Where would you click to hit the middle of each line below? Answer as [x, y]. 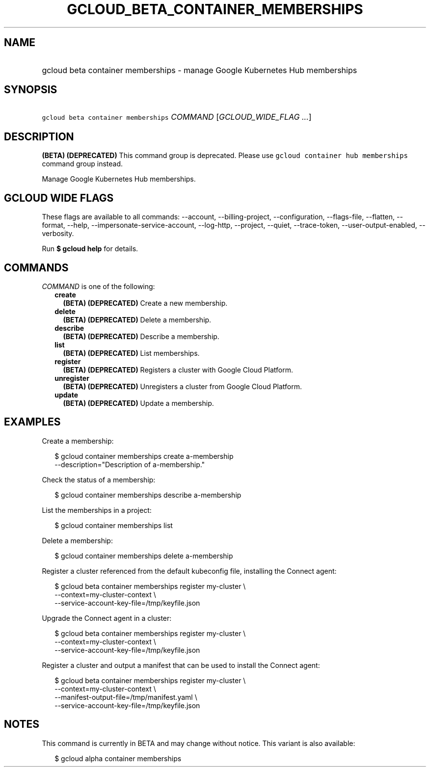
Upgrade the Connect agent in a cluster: [107, 618]
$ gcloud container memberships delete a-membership [144, 556]
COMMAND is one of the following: [98, 286]
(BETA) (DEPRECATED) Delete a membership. [137, 319]
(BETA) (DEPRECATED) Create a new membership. [145, 303]
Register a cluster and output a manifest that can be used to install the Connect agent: [181, 665]
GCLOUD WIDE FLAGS [59, 198]
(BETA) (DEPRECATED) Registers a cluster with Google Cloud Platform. [178, 370]
